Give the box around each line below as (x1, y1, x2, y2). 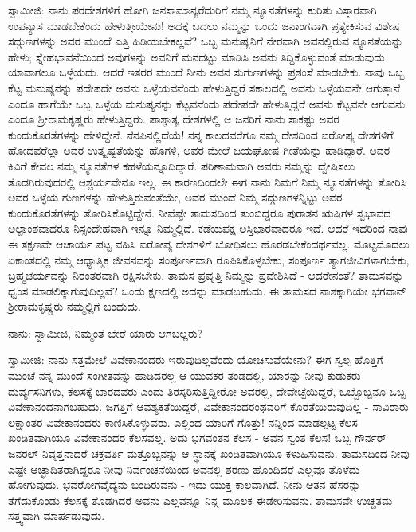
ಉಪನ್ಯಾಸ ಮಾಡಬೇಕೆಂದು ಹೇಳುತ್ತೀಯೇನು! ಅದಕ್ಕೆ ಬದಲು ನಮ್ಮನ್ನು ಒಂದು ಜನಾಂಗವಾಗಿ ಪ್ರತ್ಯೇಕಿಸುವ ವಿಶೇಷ (8, 17, 400, 33)
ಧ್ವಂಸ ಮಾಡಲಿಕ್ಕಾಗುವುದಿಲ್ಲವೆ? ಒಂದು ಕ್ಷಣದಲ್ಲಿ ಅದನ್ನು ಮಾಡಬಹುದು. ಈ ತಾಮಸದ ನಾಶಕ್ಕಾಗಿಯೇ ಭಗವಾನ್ (8, 282, 406, 299)
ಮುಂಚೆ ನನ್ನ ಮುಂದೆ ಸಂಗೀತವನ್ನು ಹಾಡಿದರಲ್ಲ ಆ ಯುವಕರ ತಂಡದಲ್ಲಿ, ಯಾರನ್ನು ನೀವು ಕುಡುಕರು (8, 367, 361, 384)
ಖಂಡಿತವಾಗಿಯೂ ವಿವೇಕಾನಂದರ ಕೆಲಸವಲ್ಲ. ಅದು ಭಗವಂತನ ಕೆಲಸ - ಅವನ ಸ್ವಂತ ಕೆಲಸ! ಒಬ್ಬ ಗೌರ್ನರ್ (8, 429, 387, 446)
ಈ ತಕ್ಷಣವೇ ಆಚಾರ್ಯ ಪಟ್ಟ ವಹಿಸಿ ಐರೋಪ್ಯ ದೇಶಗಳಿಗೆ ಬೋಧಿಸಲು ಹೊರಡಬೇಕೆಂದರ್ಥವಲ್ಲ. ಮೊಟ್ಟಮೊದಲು (8, 235, 410, 252)
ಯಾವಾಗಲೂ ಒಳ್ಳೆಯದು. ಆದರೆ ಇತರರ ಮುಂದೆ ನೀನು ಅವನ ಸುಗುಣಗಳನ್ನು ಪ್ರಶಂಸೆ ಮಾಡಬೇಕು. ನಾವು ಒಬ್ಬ (8, 64, 405, 80)
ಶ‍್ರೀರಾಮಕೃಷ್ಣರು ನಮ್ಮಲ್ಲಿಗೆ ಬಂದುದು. (8, 298, 141, 315)
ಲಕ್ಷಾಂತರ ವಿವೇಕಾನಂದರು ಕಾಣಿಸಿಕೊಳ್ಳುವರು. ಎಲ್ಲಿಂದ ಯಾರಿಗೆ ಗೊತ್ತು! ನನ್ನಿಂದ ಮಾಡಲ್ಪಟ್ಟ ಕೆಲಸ (8, 413, 358, 430)
